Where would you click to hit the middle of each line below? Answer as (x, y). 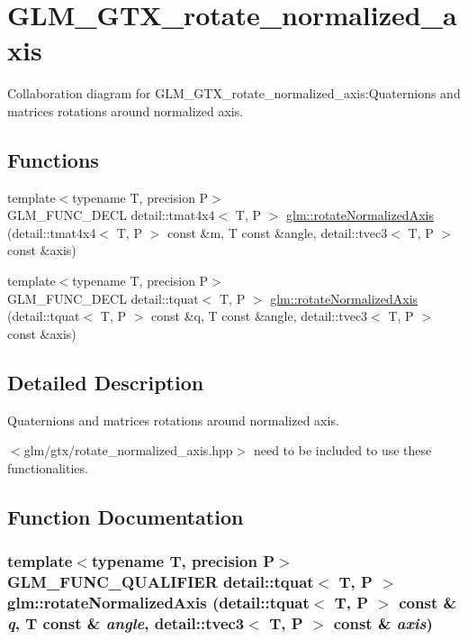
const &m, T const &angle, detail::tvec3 (277, 232)
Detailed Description (106, 382)
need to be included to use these (342, 450)
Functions (53, 159)
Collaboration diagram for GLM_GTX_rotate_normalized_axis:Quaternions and (234, 93)
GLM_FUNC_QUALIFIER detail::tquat (161, 582)
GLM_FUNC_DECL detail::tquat (103, 298)
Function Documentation (126, 516)
